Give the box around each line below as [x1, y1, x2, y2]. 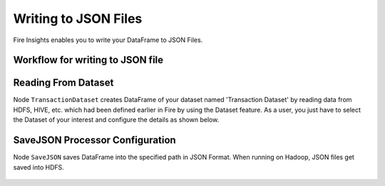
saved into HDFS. [13, 162, 64, 171]
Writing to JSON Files [13, 11, 143, 26]
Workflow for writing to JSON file [13, 54, 164, 66]
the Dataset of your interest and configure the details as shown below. [13, 115, 220, 124]
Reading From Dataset [13, 77, 114, 89]
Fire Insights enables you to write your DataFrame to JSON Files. [13, 36, 203, 44]
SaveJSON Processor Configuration [13, 134, 176, 146]
